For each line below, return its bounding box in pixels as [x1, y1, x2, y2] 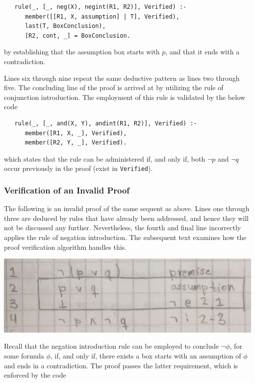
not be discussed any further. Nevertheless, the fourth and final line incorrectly [4, 222, 241, 233]
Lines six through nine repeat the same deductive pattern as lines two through [4, 72, 240, 83]
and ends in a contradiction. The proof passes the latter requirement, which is [4, 360, 238, 370]
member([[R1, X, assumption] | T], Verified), [25, 13, 179, 20]
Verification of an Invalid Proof [4, 184, 130, 196]
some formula [4, 350, 44, 360]
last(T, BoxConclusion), [25, 23, 106, 30]
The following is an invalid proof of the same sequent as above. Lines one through [4, 203, 250, 214]
